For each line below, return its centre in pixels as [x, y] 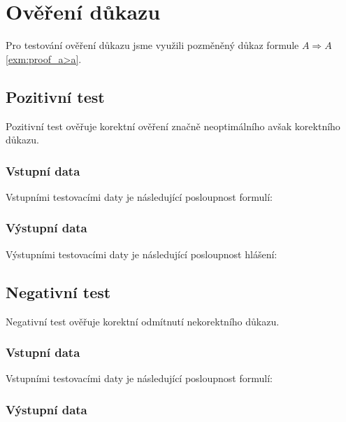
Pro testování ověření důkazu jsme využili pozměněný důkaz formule [152, 45]
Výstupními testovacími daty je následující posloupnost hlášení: [142, 254]
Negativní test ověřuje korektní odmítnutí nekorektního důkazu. [143, 321]
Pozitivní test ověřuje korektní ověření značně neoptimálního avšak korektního [173, 126]
